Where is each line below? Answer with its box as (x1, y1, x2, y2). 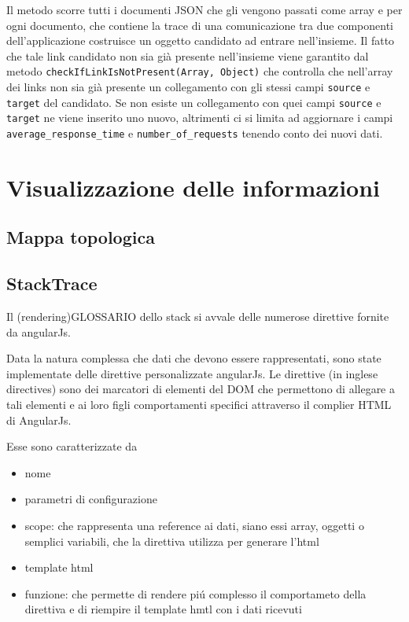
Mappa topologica (6, 225, 155, 249)
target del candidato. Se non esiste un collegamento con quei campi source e (6, 94, 381, 110)
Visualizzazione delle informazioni (6, 171, 381, 203)
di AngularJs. (6, 411, 72, 428)
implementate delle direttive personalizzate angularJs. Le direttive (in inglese (6, 365, 378, 381)
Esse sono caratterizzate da (6, 438, 138, 455)
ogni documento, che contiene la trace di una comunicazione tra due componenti (6, 17, 393, 33)
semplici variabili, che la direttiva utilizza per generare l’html (24, 532, 319, 549)
